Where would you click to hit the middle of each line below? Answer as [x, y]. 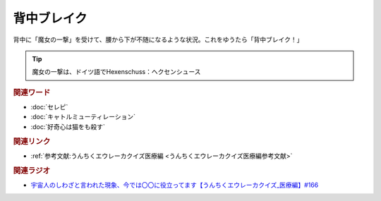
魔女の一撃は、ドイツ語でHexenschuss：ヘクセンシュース [116, 72]
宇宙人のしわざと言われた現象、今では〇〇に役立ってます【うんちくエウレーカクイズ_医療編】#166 [175, 185]
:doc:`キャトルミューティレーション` [83, 117]
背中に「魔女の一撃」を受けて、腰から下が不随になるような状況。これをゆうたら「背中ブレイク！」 [158, 39]
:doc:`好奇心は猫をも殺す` [68, 126]
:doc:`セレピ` [49, 106]
